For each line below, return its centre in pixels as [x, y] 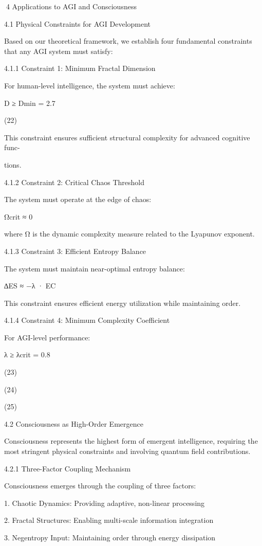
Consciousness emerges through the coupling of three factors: [100, 486]
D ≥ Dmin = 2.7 [30, 103]
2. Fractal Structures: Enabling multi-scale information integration [109, 520]
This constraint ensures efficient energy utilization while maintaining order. [123, 303]
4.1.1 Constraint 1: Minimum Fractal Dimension [80, 68]
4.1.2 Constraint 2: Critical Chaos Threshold [74, 182]
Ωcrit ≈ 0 [18, 216]
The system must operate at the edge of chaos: [78, 199]
